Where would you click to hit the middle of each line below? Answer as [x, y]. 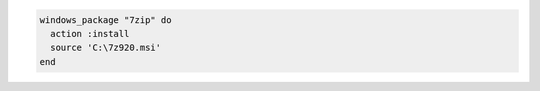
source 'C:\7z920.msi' [106, 48]
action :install [90, 33]
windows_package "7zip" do [105, 19]
